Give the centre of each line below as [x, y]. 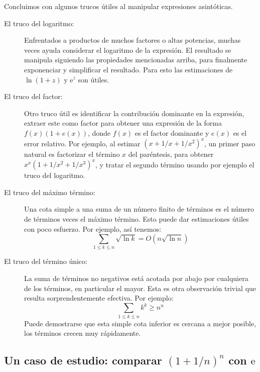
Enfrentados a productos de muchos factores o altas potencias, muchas [133, 40]
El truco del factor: [33, 96]
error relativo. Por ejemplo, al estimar [82, 143]
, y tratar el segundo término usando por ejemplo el [175, 164]
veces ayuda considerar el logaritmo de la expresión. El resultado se [128, 50]
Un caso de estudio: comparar [83, 360]
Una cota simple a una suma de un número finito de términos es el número [139, 209]
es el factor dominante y [172, 132]
